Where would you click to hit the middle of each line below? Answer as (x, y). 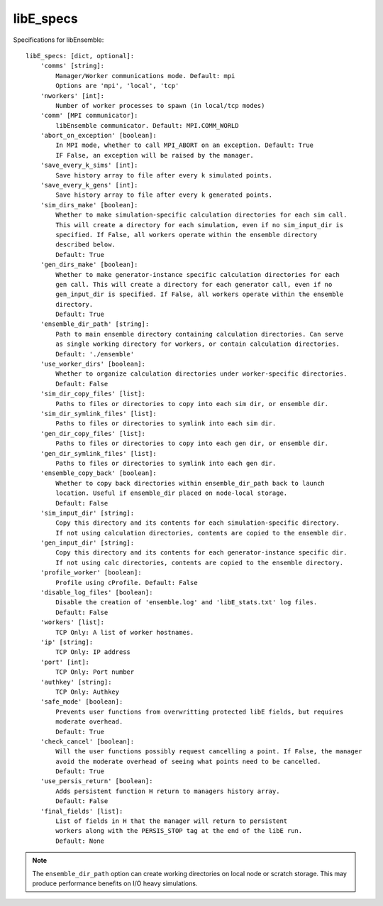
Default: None (80, 841)
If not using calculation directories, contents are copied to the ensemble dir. (201, 533)
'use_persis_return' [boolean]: (96, 781)
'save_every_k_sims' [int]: (89, 165)
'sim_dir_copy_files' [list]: (93, 394)
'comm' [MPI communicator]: (89, 116)
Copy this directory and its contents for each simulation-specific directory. (198, 523)
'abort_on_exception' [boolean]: (99, 136)
